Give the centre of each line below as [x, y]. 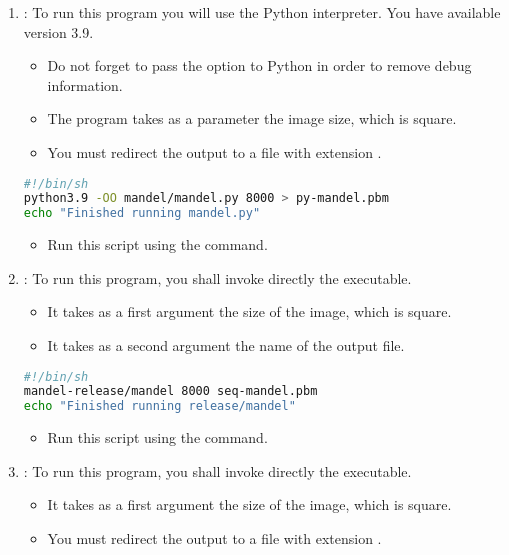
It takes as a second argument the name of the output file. [226, 344]
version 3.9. [58, 31]
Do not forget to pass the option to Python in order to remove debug [259, 65]
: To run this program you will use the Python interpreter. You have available [262, 12]
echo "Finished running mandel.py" [142, 213]
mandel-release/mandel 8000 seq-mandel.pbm [170, 391]
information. [85, 84]
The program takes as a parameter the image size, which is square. [252, 118]
